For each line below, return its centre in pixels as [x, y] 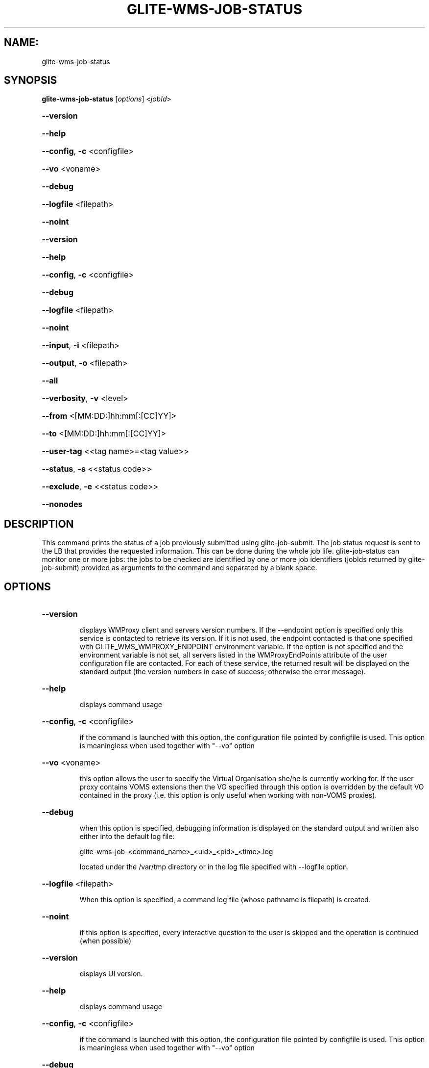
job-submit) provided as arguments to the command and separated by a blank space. [179, 568]
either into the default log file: [127, 837]
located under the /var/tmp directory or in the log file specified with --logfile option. [214, 867]
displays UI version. [111, 974]
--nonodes [62, 504]
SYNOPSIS [31, 80]
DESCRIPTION [39, 524]
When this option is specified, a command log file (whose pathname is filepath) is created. [225, 900]
